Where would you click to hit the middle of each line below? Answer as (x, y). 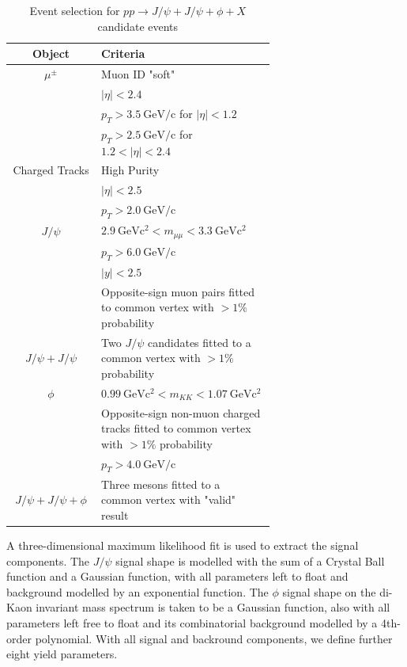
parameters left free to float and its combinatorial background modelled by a (192, 622)
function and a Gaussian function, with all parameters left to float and (177, 576)
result (115, 515)
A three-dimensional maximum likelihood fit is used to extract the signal (183, 545)
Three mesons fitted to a (161, 484)
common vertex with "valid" (169, 499)
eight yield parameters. (62, 654)
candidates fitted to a (199, 342)
